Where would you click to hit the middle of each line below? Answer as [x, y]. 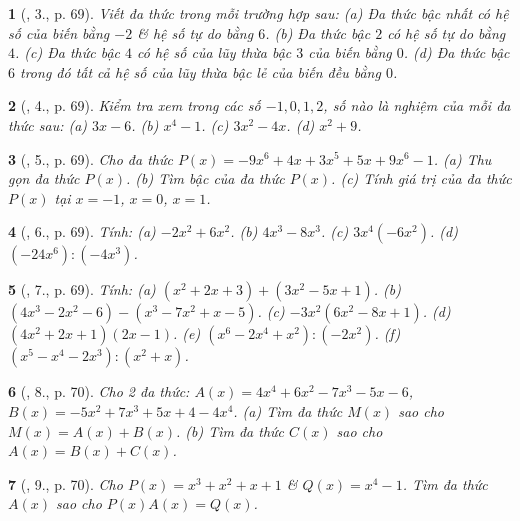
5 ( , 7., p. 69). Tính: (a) [82, 289]
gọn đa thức [44, 178]
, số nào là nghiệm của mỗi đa [417, 105]
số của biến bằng [59, 32]
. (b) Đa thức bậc [318, 32]
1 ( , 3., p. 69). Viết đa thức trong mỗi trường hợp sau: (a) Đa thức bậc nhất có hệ [258, 13]
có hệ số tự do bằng [446, 32]
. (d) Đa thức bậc [456, 52]
